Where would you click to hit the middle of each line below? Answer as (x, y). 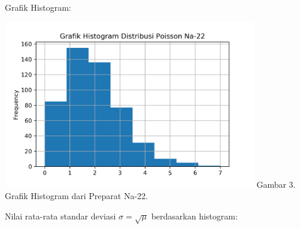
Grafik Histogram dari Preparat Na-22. (76, 196)
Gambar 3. (276, 184)
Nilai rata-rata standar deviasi (60, 216)
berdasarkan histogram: (194, 216)
